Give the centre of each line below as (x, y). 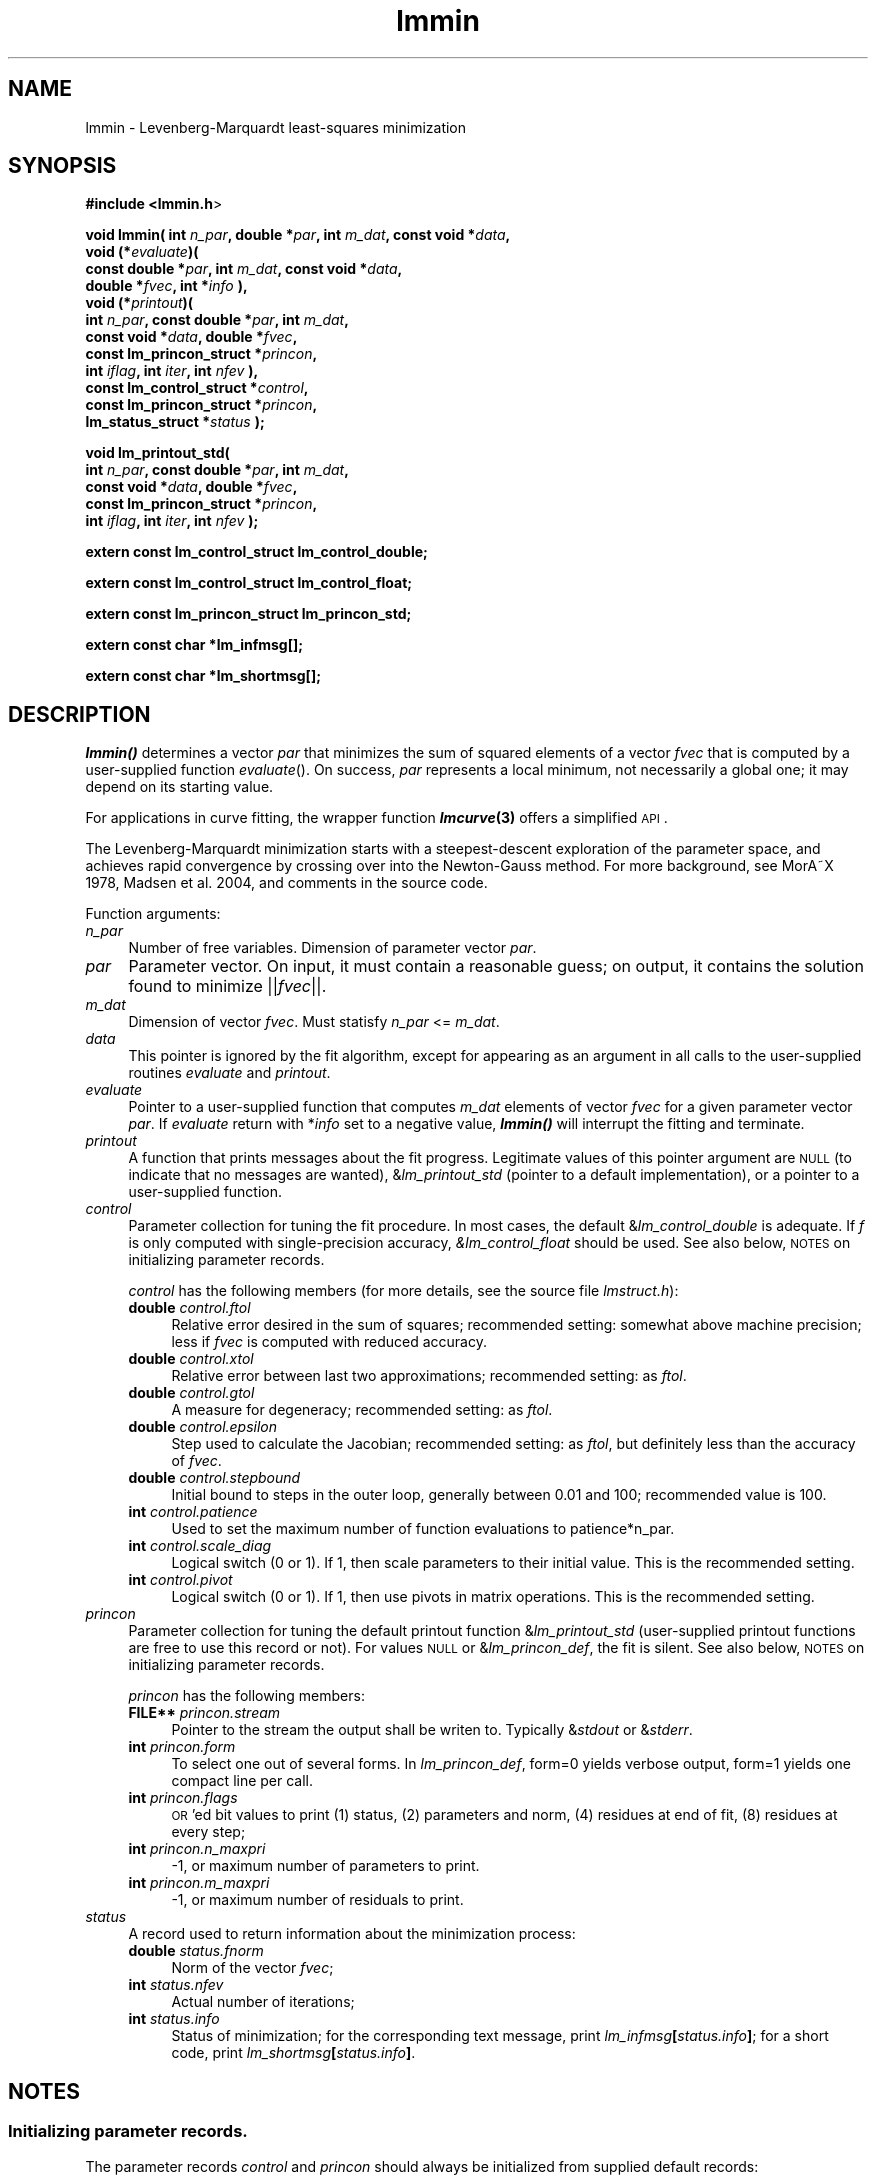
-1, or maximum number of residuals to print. (317, 1900)
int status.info (174, 2019)
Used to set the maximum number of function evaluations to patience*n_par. (423, 1529)
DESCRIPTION (79, 714)
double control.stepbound (214, 1478)
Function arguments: (153, 914)
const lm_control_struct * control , (197, 388)
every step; (208, 1832)
